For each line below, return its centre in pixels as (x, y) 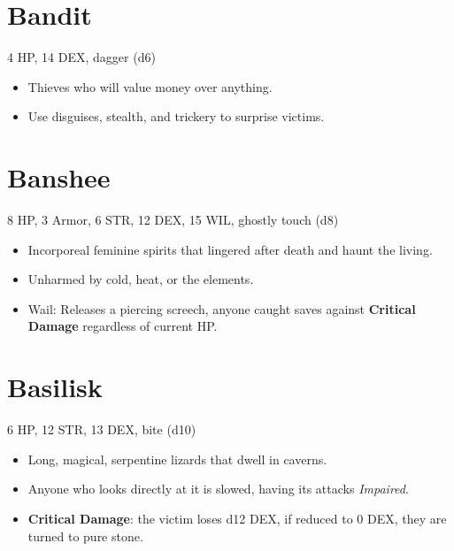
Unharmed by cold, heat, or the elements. (141, 279)
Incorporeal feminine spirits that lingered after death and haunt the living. (230, 249)
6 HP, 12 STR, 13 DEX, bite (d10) (102, 429)
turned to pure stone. (85, 536)
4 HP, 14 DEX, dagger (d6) (81, 57)
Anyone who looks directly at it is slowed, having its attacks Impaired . (218, 489)
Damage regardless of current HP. (123, 326)
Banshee (59, 177)
